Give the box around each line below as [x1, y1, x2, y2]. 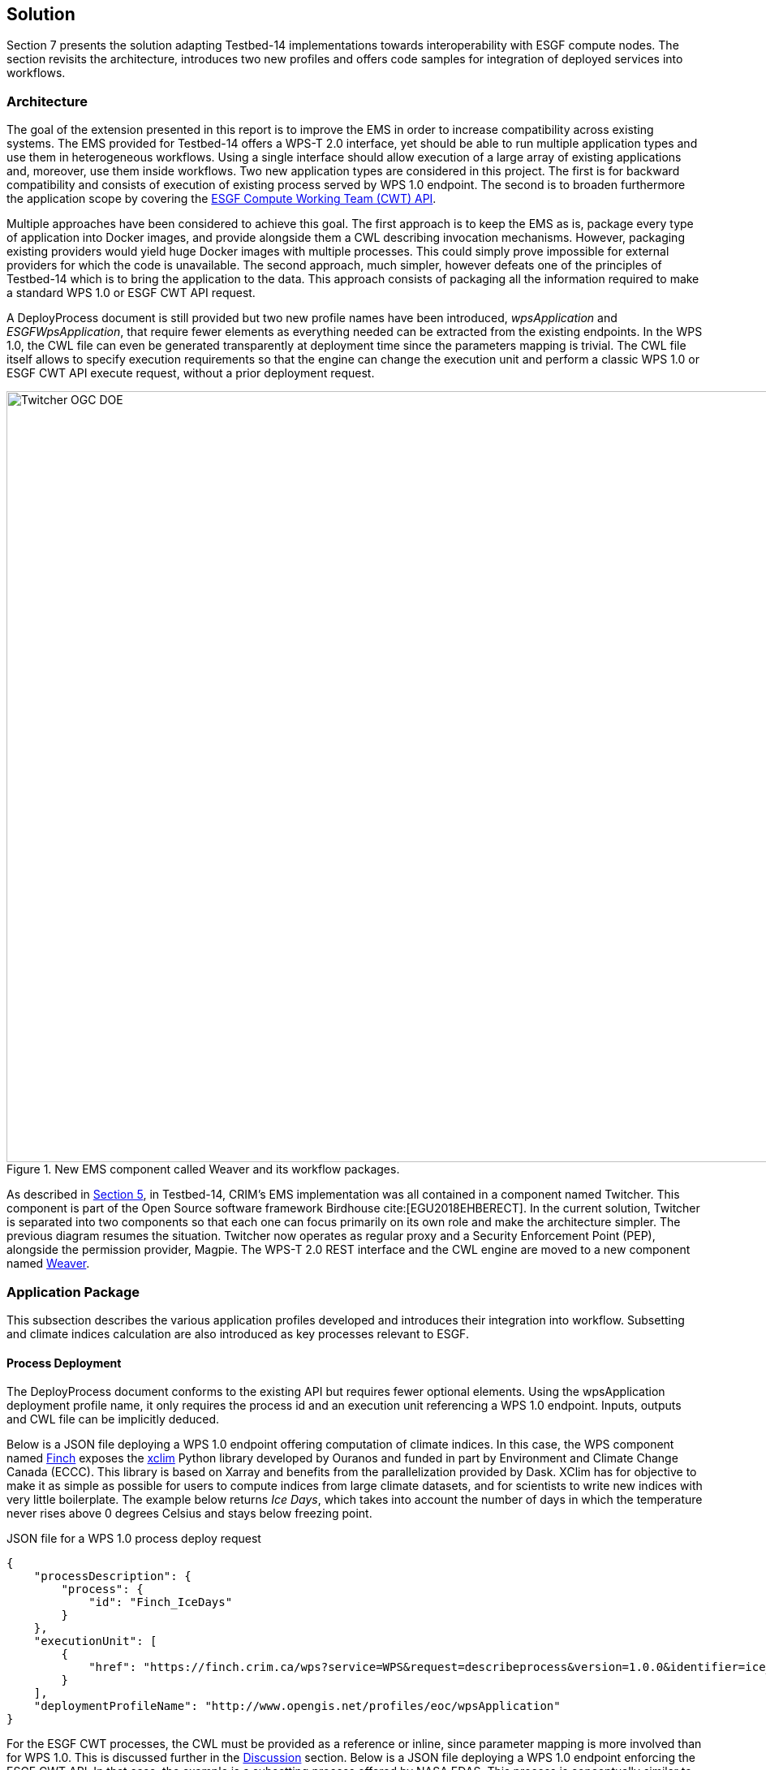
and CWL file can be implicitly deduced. [6, 1412, 220, 1427]
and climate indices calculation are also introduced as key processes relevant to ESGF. [6, 1326, 469, 1341]
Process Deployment [6, 1355, 122, 1370]
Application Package [6, 1283, 140, 1300]
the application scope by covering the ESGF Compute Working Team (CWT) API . [6, 192, 437, 206]
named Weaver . [6, 1256, 90, 1271]
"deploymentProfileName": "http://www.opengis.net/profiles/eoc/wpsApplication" [33, 1699, 561, 1713]
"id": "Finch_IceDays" [88, 1596, 233, 1609]
